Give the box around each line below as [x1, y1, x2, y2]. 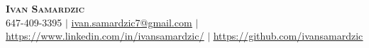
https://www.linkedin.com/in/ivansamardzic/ [6, 29, 204, 43]
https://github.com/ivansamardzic [213, 29, 363, 43]
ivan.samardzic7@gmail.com [71, 15, 192, 29]
